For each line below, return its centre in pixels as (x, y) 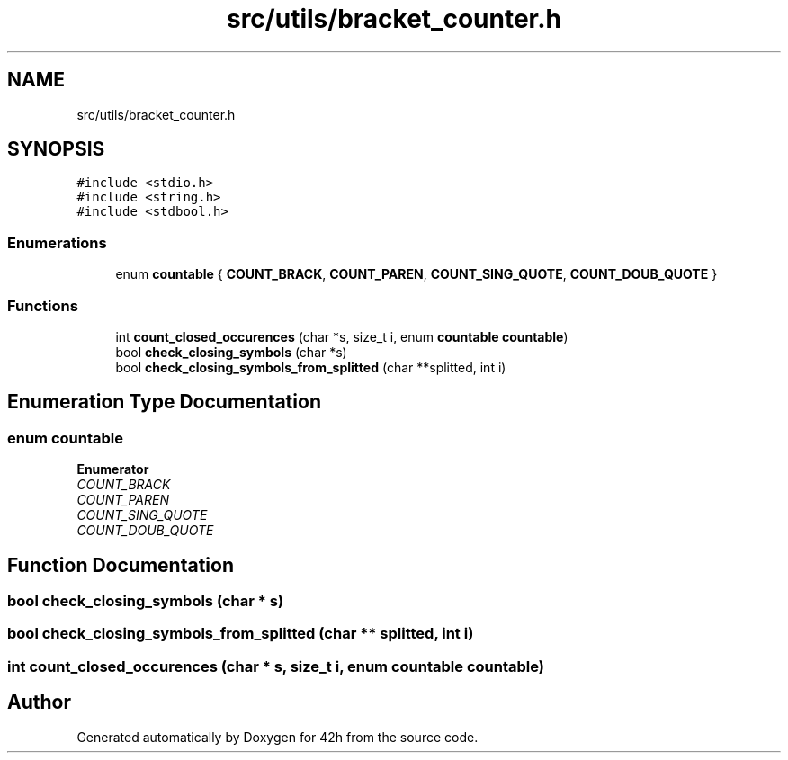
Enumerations (57, 242)
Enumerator (113, 469)
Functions (43, 305)
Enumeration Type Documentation (164, 402)
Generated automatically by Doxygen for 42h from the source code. (278, 737)
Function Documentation (121, 565)
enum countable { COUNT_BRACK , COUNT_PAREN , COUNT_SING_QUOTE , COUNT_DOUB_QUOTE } (416, 274)
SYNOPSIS (56, 149)
